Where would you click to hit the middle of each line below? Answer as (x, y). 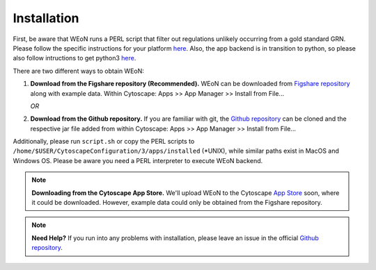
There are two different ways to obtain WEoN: (78, 71)
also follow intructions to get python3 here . (75, 58)
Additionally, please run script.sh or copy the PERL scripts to (104, 142)
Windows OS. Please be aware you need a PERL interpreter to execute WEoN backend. (138, 160)
